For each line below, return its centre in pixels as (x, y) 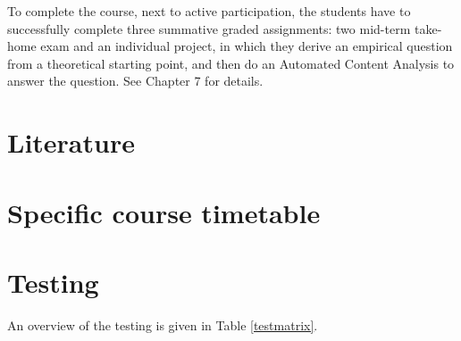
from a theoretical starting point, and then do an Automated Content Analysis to (231, 63)
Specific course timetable (164, 212)
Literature (71, 142)
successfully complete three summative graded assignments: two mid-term (209, 28)
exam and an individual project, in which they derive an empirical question (247, 46)
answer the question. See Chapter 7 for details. (135, 81)
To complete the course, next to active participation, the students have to (209, 11)
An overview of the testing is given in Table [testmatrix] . (163, 324)
